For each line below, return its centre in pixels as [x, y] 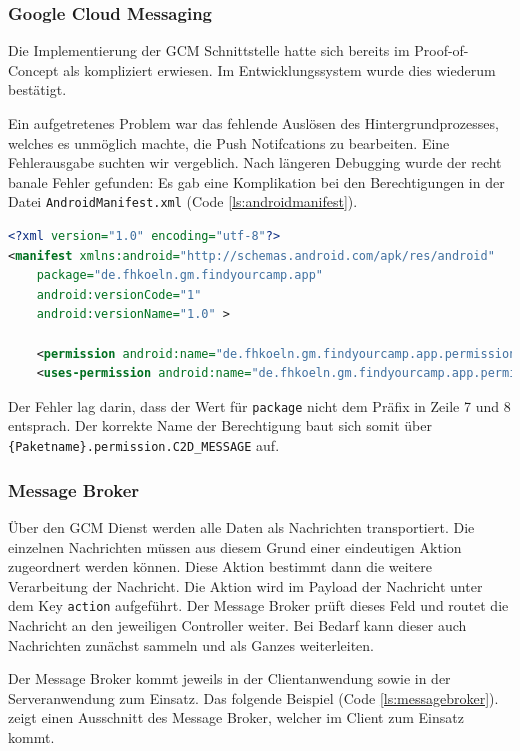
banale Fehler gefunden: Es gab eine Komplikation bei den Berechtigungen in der [256, 181]
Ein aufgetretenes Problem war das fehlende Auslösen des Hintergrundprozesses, [253, 123]
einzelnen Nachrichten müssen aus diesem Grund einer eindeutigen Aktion [235, 546]
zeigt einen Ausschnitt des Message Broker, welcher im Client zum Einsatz [236, 717]
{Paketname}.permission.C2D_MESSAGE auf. [144, 445]
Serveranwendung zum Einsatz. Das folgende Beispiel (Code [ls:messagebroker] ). [253, 697]
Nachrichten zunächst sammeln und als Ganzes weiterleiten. [191, 644]
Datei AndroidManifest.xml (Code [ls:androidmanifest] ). [183, 201]
